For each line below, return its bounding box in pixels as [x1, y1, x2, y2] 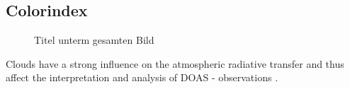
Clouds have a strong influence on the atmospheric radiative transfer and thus [6, 56, 344, 71]
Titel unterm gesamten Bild [34, 32, 154, 47]
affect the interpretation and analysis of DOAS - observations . [6, 70, 278, 85]
